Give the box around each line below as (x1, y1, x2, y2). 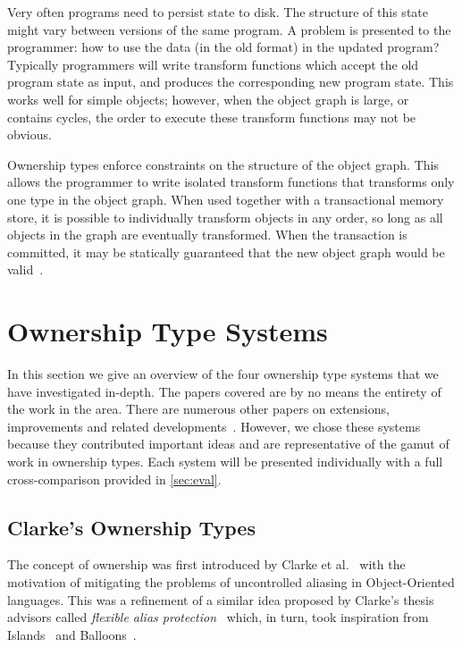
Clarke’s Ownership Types (7, 513, 256, 541)
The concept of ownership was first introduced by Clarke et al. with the (7, 555, 406, 574)
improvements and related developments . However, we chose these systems (7, 416, 421, 435)
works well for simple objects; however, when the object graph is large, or (7, 89, 409, 108)
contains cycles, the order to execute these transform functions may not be (7, 107, 416, 126)
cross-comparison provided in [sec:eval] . (7, 469, 222, 488)
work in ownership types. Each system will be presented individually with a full (7, 452, 443, 470)
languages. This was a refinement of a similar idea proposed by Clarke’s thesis (7, 590, 434, 609)
